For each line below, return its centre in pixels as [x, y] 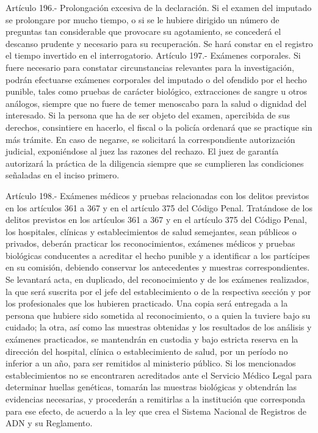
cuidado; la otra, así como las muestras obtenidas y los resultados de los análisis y [159, 327]
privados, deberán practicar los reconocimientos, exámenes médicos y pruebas [150, 243]
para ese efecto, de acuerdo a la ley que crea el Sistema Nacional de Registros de [156, 411]
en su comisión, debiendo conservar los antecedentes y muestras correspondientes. [158, 267]
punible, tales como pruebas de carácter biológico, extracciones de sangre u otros [157, 91]
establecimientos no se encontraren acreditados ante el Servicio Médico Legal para [159, 375]
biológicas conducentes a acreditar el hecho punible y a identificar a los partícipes [158, 255]
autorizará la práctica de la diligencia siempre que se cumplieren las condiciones [155, 163]
